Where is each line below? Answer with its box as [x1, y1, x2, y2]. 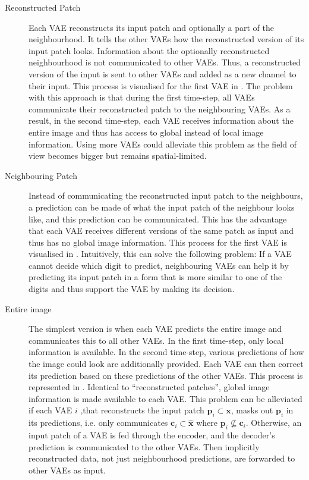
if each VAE [29, 404, 72, 416]
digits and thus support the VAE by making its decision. [29, 283, 235, 295]
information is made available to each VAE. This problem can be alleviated [29, 392, 302, 404]
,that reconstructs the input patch [80, 404, 204, 416]
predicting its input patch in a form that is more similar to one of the [29, 271, 282, 283]
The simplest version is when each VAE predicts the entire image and [29, 322, 282, 335]
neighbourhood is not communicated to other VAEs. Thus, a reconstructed [29, 56, 301, 68]
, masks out [231, 404, 273, 416]
